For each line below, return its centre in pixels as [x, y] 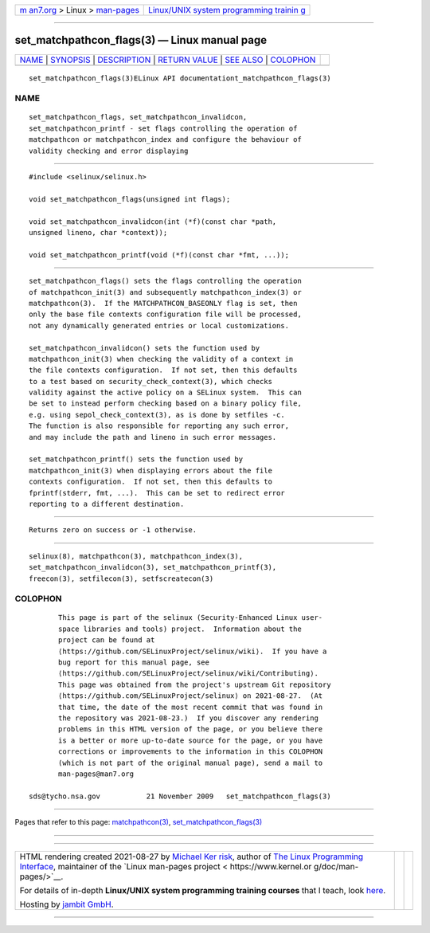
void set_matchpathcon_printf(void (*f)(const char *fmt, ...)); [159, 255]
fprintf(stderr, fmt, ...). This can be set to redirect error [157, 493]
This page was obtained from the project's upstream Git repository [195, 684]
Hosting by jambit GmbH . [67, 904]
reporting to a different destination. [107, 504]
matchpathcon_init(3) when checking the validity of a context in [161, 359]
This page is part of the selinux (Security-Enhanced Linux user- [191, 618]
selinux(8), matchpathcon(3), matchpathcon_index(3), [136, 556]
